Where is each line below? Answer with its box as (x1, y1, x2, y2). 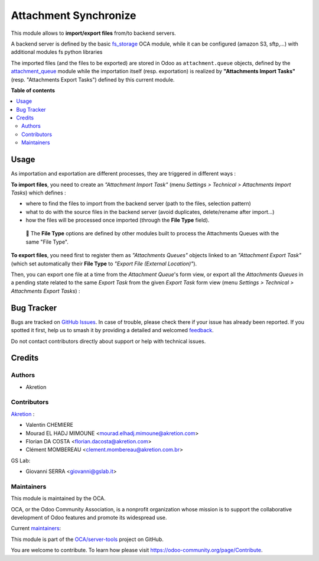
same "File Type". (25, 238, 69, 245)
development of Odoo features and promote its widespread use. (11, 514, 167, 521)
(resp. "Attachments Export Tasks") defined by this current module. (11, 76, 175, 83)
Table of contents (11, 86, 56, 94)
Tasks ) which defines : (11, 189, 66, 196)
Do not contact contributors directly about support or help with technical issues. (11, 338, 206, 345)
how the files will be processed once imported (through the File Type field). (25, 216, 210, 224)
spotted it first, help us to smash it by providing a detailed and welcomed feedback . (11, 327, 214, 334)
